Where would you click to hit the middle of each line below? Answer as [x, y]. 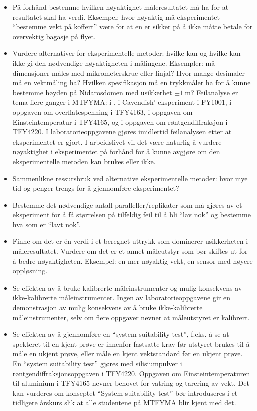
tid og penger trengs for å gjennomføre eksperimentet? [96, 188]
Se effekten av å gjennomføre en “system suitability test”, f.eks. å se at [121, 334]
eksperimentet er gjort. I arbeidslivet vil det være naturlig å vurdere [117, 141]
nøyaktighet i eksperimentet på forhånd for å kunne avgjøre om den [116, 151]
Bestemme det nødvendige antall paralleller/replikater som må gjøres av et [127, 204]
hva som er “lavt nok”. [47, 224]
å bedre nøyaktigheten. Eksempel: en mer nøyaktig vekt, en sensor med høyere [133, 261]
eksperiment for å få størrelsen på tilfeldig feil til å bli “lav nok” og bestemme [132, 215]
